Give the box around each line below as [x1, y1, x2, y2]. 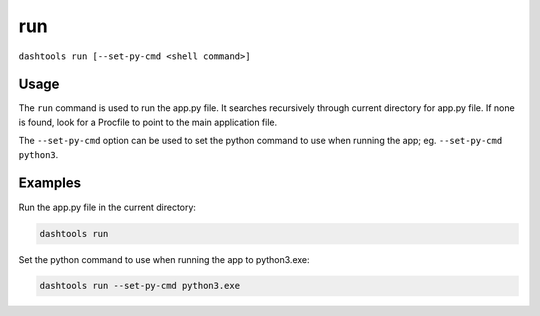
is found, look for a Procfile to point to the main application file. [18, 116, 278, 128]
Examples [18, 175, 82, 192]
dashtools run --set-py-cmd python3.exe [39, 280, 240, 292]
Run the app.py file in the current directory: [18, 201, 197, 213]
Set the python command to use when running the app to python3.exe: [18, 253, 310, 265]
